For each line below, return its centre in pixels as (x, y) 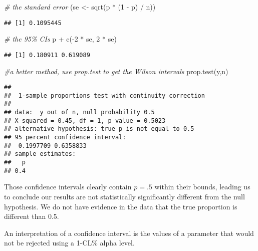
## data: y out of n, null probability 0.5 (79, 112)
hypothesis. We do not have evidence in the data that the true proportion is (121, 206)
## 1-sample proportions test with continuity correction (104, 95)
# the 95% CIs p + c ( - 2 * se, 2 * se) (60, 39)
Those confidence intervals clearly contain (68, 187)
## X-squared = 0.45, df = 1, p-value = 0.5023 (85, 120)
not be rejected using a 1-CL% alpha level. (69, 243)
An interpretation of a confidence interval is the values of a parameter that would (129, 233)
